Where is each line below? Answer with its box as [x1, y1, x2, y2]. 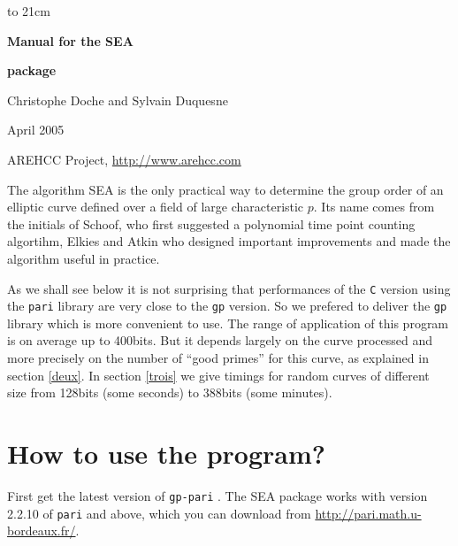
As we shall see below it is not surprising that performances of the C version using [7, 279, 451, 297]
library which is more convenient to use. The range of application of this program [7, 313, 449, 332]
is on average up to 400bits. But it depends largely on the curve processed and [7, 331, 432, 350]
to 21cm [7, 2, 50, 19]
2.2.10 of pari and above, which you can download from [7, 504, 311, 522]
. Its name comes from [313, 197, 435, 216]
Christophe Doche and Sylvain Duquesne [7, 90, 228, 109]
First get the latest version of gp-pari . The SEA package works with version [7, 486, 428, 504]
